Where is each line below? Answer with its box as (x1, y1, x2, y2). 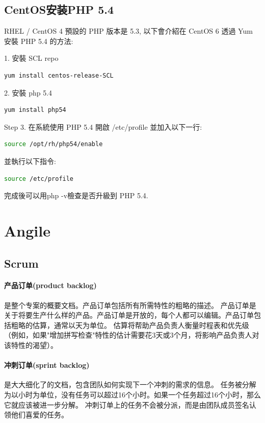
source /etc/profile (4, 175, 74, 182)
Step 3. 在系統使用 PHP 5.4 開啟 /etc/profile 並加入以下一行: (4, 121, 202, 132)
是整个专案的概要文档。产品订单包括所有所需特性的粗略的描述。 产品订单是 (4, 299, 256, 310)
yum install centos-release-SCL (4, 72, 114, 79)
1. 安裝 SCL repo (4, 53, 59, 63)
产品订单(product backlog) (4, 280, 97, 291)
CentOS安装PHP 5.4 (4, 2, 114, 17)
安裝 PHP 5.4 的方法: (4, 35, 73, 46)
